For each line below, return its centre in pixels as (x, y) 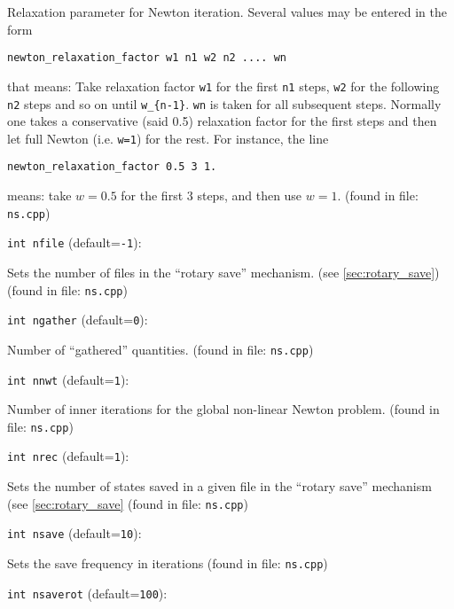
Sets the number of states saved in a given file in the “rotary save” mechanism (219, 486)
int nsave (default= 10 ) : (74, 533)
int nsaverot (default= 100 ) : (87, 593)
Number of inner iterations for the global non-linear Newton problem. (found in (223, 409)
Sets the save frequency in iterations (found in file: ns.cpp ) (168, 563)
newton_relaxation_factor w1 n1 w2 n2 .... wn (147, 58)
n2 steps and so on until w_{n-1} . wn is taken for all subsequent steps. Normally (224, 103)
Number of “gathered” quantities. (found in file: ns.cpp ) (160, 349)
